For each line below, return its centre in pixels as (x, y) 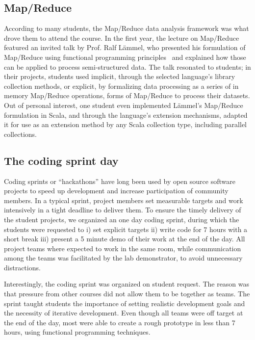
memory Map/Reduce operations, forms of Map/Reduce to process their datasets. (127, 95)
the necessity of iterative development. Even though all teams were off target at (124, 313)
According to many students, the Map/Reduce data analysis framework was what (127, 28)
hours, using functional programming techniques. (77, 332)
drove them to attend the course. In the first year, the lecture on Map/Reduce (122, 38)
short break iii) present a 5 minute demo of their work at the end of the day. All (125, 239)
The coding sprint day (61, 160)
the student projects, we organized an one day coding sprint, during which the (122, 219)
